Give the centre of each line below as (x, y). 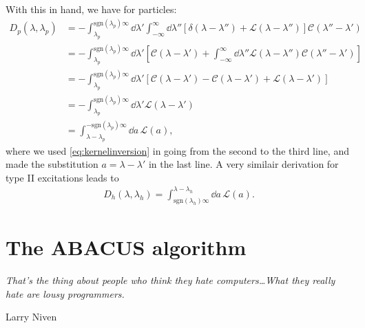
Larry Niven (31, 317)
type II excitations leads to (62, 177)
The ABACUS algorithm (126, 247)
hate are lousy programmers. (65, 293)
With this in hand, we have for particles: (91, 9)
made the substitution (52, 164)
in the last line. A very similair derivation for (243, 164)
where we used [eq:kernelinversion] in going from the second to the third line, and (177, 150)
